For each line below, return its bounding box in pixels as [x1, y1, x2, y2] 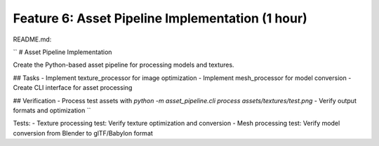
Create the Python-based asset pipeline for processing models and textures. [13, 60, 234, 69]
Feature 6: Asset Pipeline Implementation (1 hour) [13, 11, 308, 26]
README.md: [13, 35, 52, 44]
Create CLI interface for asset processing [13, 84, 133, 92]
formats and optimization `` [13, 106, 91, 114]
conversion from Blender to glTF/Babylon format [13, 128, 154, 137]
